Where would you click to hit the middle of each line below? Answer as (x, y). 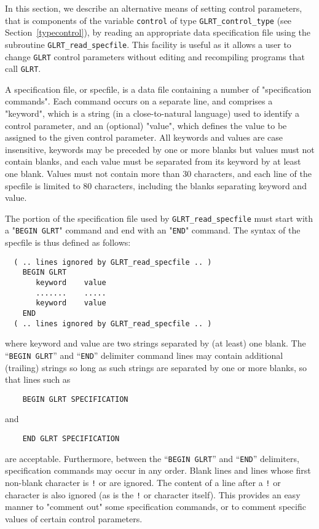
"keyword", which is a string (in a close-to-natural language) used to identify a (152, 113)
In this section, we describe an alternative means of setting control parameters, (154, 8)
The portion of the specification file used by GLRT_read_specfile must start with (159, 218)
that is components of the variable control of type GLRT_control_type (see (148, 20)
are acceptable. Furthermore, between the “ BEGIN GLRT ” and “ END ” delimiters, (152, 458)
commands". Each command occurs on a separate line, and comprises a (139, 101)
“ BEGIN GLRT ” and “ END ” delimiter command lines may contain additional (144, 355)
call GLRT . (23, 69)
